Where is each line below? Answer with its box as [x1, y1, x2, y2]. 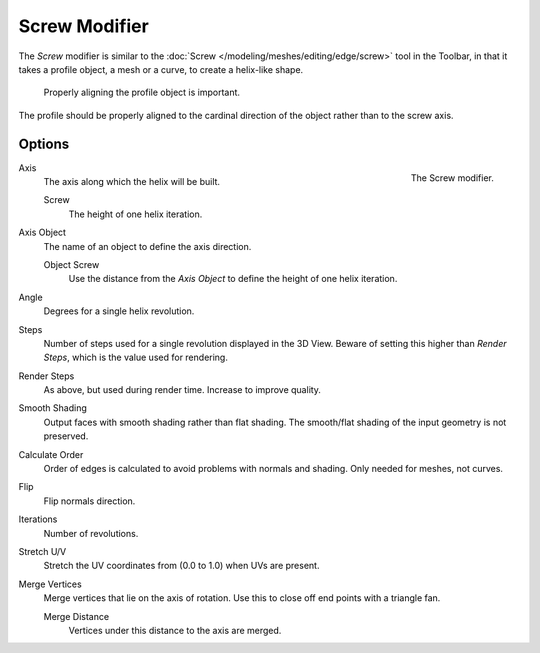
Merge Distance [43, 610, 110, 622]
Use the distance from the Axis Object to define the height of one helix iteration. [68, 273, 398, 285]
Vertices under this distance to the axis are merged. [68, 624, 282, 636]
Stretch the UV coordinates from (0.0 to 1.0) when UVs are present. [43, 560, 320, 572]
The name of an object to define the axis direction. [43, 240, 252, 252]
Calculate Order [18, 448, 84, 460]
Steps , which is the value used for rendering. [43, 351, 229, 364]
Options [18, 135, 70, 152]
